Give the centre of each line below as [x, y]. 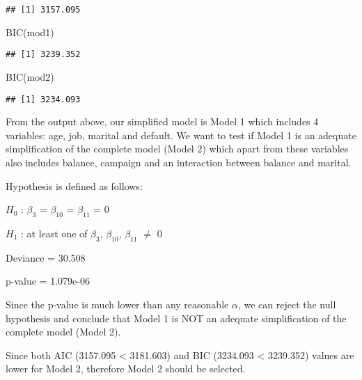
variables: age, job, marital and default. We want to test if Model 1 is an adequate [181, 135]
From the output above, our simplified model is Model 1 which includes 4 [162, 121]
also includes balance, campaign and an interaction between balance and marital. [179, 162]
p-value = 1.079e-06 [48, 281]
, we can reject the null [287, 304]
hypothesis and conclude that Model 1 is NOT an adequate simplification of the [176, 318]
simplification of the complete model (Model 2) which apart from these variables [177, 149]
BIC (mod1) [30, 32]
